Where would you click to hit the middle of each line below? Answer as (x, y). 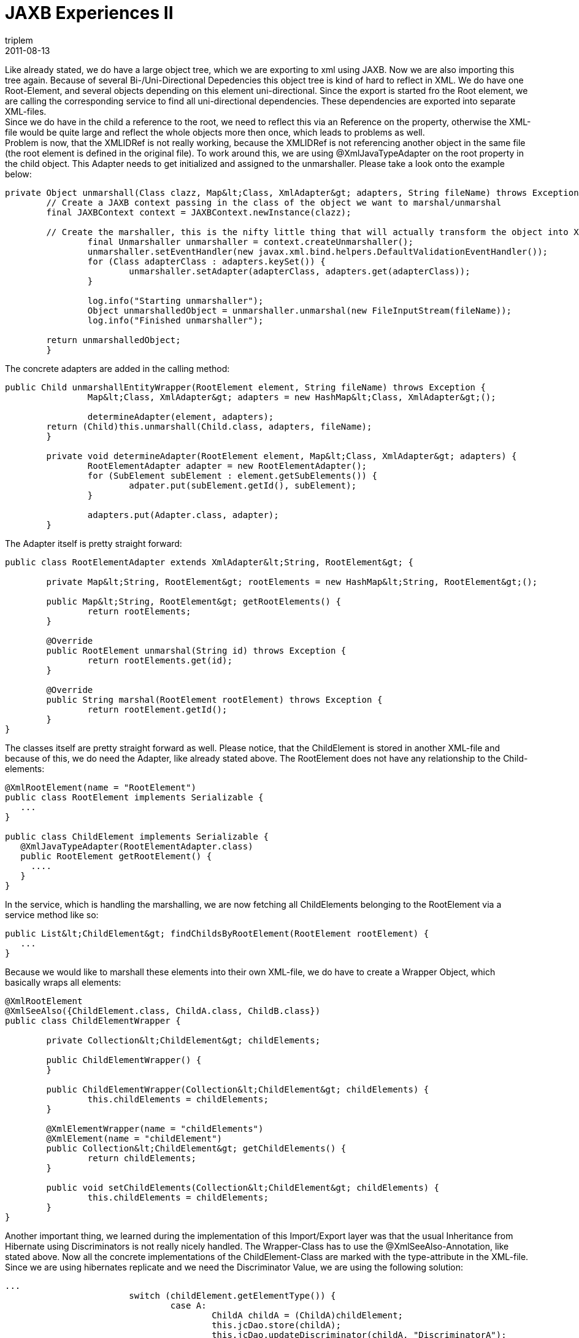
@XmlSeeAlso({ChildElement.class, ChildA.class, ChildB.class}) (163, 1011)
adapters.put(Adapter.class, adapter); (183, 515)
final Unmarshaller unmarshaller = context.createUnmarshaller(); (250, 242)
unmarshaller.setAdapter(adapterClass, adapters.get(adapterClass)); (300, 271)
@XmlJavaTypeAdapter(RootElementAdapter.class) (137, 846)
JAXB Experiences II (89, 13)
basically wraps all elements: (63, 982)
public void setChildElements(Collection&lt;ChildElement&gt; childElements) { (243, 1187)
